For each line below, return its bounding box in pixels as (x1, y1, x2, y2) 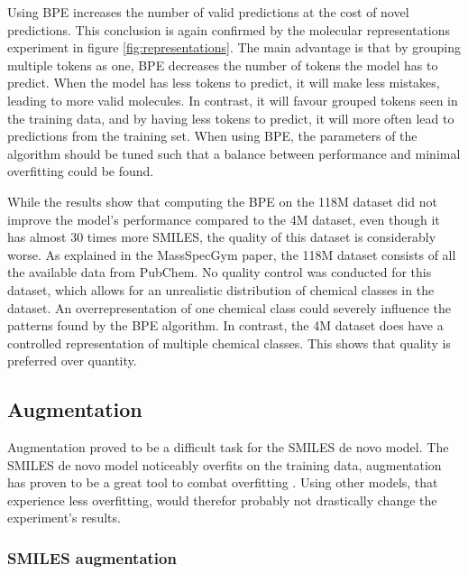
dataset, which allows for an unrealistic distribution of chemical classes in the (7, 280, 435, 299)
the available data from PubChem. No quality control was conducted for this (7, 263, 432, 282)
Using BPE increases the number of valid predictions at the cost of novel (7, 3, 409, 21)
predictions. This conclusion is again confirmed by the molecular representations (7, 20, 451, 39)
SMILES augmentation (7, 546, 177, 569)
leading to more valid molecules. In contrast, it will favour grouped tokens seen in (7, 90, 458, 109)
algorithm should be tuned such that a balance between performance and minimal (7, 143, 461, 162)
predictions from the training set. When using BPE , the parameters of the (7, 126, 418, 145)
